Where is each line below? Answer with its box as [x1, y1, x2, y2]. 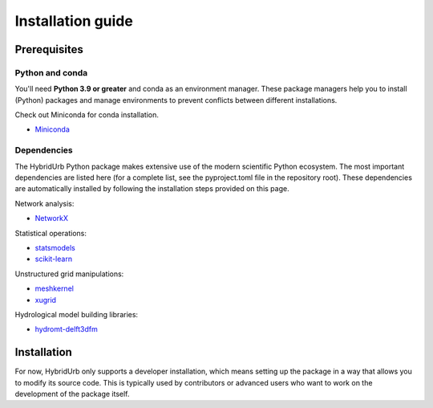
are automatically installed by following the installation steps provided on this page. [14, 184, 289, 194]
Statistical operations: [14, 228, 87, 238]
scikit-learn [34, 254, 72, 264]
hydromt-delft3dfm [34, 324, 98, 334]
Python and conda [14, 67, 88, 78]
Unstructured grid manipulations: [14, 269, 124, 279]
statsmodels [34, 243, 75, 252]
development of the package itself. [14, 390, 130, 398]
